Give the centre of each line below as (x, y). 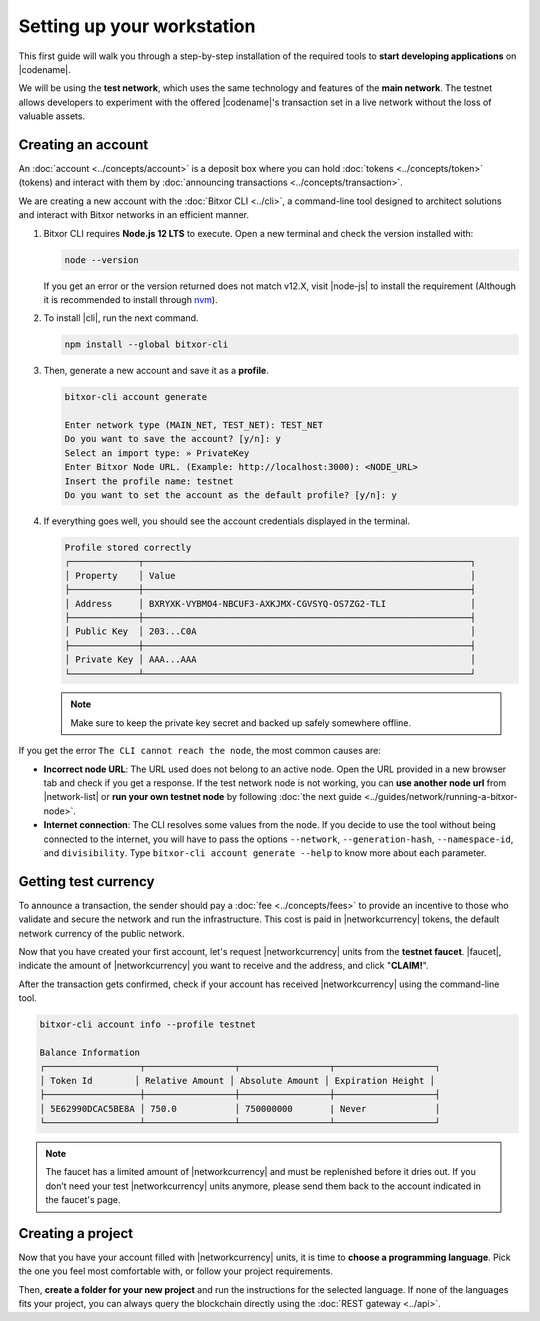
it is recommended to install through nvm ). (131, 299)
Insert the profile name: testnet (149, 481)
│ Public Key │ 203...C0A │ (270, 631)
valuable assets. (51, 116)
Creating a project (76, 1233)
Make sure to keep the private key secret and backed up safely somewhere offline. (241, 722)
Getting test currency (86, 881)
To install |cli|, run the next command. (121, 318)
